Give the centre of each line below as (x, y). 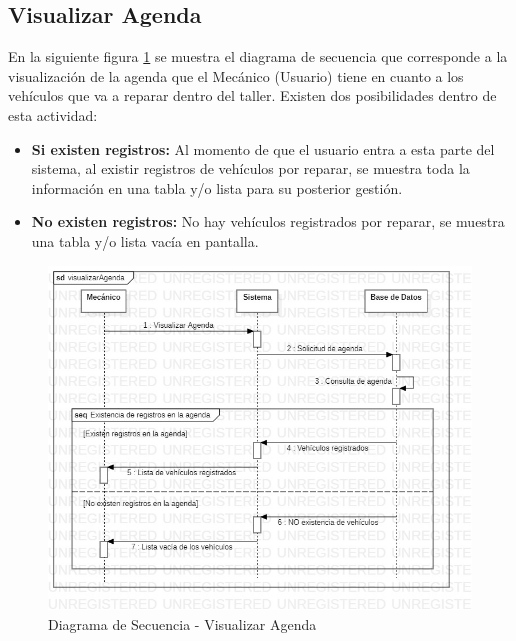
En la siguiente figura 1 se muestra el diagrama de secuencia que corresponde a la (258, 56)
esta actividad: (53, 114)
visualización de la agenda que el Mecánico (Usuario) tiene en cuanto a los (236, 75)
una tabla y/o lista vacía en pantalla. (145, 240)
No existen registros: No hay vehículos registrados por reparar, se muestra (268, 221)
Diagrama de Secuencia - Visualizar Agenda (182, 623)
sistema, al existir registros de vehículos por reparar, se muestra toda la (250, 168)
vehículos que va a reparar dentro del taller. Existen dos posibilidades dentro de (252, 95)
